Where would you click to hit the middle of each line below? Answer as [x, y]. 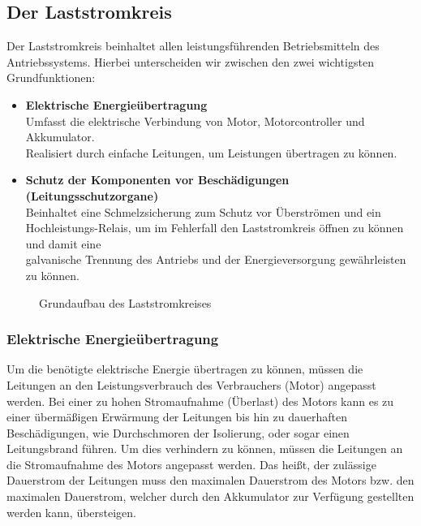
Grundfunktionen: [51, 78]
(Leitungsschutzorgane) [92, 195]
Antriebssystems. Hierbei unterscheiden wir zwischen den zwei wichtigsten [190, 61]
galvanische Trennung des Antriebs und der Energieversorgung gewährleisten [216, 259]
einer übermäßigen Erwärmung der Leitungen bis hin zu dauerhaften [177, 417]
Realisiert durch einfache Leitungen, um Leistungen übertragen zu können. [211, 152]
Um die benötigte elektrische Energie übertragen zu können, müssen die [185, 369]
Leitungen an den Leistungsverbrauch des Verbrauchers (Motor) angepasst [191, 384]
